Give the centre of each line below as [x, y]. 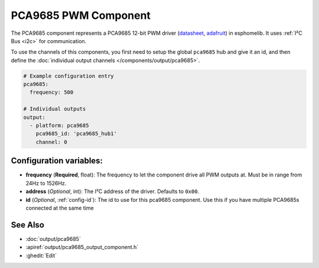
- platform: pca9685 [59, 126]
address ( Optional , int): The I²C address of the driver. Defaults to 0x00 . [113, 191]
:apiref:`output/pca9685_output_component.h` [82, 247]
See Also [27, 225]
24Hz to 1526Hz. [46, 183]
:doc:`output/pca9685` [53, 238]
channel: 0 [51, 142]
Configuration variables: [57, 161]
